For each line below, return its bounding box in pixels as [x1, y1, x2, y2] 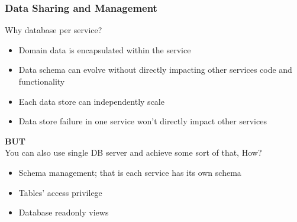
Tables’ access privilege [18, 186, 102, 198]
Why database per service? [5, 24, 102, 36]
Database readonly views [18, 206, 109, 218]
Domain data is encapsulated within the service [18, 43, 191, 56]
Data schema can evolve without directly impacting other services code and [18, 63, 292, 76]
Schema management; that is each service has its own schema [18, 166, 241, 178]
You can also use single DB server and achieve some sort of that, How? [5, 146, 262, 159]
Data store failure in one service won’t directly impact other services [18, 115, 267, 127]
